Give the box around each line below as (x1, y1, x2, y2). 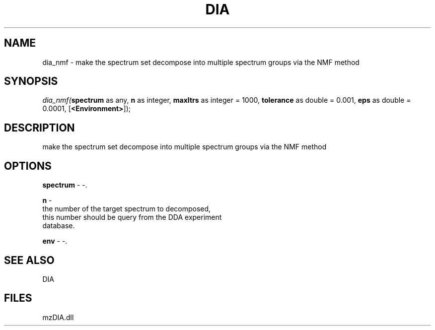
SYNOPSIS (4, 75, 58, 88)
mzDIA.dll (42, 313, 74, 322)
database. (42, 221, 75, 230)
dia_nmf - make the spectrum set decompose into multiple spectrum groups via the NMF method (42, 58, 360, 66)
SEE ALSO (4, 254, 55, 266)
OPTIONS (4, 159, 52, 172)
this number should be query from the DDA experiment (42, 213, 222, 222)
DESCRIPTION (4, 121, 75, 134)
